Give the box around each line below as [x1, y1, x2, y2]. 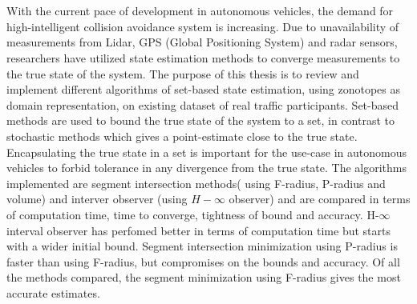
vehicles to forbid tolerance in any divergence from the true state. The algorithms [6, 159, 407, 176]
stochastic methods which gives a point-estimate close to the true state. [6, 127, 358, 144]
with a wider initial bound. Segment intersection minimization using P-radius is [6, 238, 398, 254]
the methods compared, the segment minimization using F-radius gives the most [6, 269, 401, 286]
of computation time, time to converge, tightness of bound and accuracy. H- [6, 206, 379, 222]
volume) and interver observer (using [6, 190, 188, 207]
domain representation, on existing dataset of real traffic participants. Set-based [6, 96, 399, 113]
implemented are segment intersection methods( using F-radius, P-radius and [6, 174, 386, 191]
